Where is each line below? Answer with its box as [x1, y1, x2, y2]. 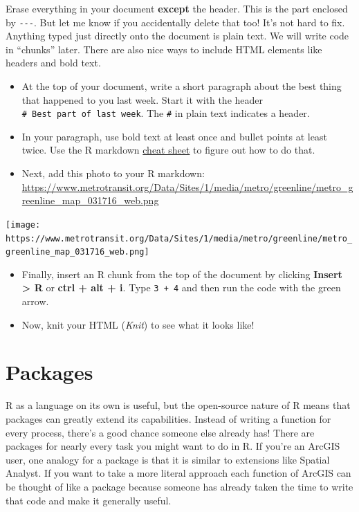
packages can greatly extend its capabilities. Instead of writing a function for [6, 411, 331, 426]
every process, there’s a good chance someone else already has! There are [6, 425, 315, 439]
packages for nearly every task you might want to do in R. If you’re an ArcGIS [6, 439, 340, 453]
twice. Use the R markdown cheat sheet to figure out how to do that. [21, 143, 315, 157]
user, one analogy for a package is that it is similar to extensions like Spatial [6, 452, 330, 466]
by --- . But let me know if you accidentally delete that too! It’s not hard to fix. [6, 15, 345, 29]
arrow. [21, 294, 49, 309]
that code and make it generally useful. [6, 493, 172, 507]
